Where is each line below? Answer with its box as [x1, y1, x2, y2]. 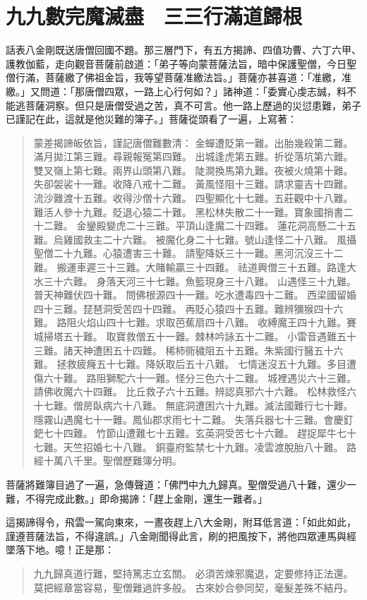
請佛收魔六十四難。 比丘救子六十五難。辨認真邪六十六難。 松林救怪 [33, 384, 347, 399]
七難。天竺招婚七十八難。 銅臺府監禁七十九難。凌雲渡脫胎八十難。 [33, 439, 344, 454]
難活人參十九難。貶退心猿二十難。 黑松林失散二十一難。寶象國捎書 [33, 204, 344, 219]
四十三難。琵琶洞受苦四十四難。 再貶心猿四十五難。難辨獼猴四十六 [33, 301, 344, 316]
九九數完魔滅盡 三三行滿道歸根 [6, 1, 303, 30]
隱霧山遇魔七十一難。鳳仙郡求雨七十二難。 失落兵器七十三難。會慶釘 [33, 412, 354, 426]
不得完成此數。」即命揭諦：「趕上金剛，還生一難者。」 [25, 491, 267, 505]
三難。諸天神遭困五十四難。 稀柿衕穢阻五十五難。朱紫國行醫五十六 [33, 342, 344, 357]
